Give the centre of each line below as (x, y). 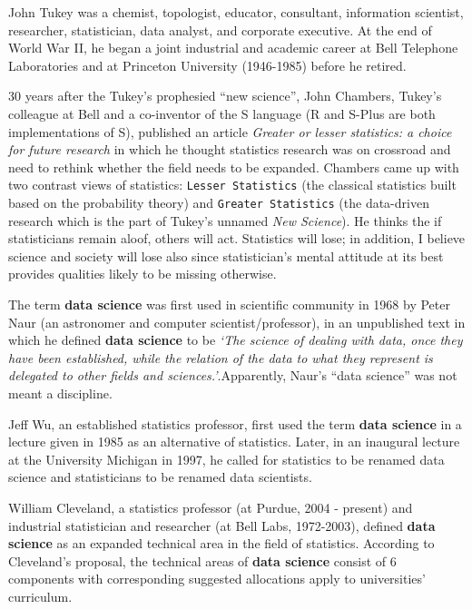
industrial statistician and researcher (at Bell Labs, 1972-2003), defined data (222, 525)
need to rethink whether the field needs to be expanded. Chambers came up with (234, 167)
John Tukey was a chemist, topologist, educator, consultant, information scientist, (236, 12)
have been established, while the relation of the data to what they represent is (221, 357)
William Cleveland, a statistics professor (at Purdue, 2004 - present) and (211, 507)
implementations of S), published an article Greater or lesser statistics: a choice (230, 131)
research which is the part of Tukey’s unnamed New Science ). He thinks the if (225, 220)
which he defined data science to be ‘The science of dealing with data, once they (236, 340)
